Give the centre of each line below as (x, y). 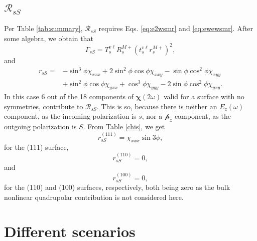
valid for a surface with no (204, 96)
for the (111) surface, (36, 147)
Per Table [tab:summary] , (43, 28)
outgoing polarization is (40, 127)
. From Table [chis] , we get (124, 127)
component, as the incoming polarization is (70, 116)
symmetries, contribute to (44, 106)
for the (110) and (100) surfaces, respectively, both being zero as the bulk (117, 187)
